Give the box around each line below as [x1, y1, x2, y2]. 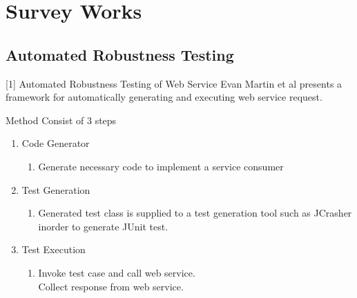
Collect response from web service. [38, 279, 184, 293]
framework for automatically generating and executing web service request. [6, 90, 322, 104]
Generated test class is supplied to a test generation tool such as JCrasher [38, 206, 352, 220]
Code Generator [21, 136, 90, 150]
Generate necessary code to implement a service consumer [38, 159, 284, 173]
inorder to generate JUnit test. [38, 219, 168, 233]
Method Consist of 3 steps [6, 112, 117, 127]
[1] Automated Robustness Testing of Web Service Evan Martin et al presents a [6, 76, 342, 90]
